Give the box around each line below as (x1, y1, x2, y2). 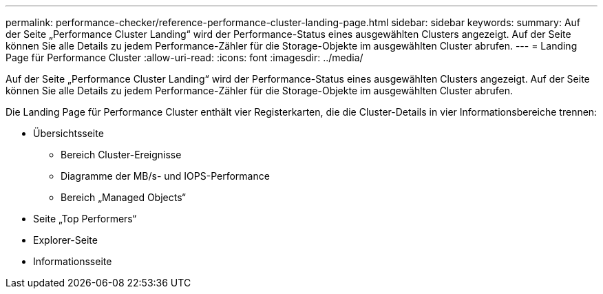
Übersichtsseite (33, 127, 104, 139)
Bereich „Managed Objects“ (61, 191, 187, 203)
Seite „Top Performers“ (33, 213, 137, 224)
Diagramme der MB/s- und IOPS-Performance (61, 170, 270, 182)
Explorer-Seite (33, 234, 98, 246)
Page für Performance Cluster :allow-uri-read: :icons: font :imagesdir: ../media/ (6, 52, 363, 63)
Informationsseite (33, 255, 112, 267)
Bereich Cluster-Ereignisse (61, 149, 182, 160)
